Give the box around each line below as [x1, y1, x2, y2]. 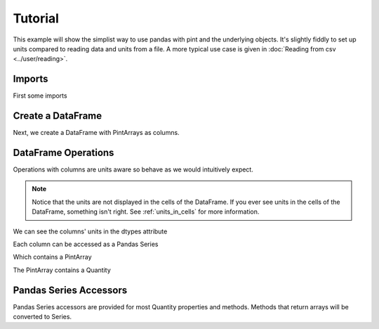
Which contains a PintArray [13, 253, 92, 262]
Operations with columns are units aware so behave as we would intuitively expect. [13, 165, 254, 174]
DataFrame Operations [13, 146, 114, 158]
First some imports [13, 91, 67, 100]
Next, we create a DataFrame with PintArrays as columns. [13, 129, 180, 137]
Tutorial [13, 11, 60, 26]
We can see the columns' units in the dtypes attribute [13, 227, 168, 236]
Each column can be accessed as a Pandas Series [13, 240, 159, 248]
